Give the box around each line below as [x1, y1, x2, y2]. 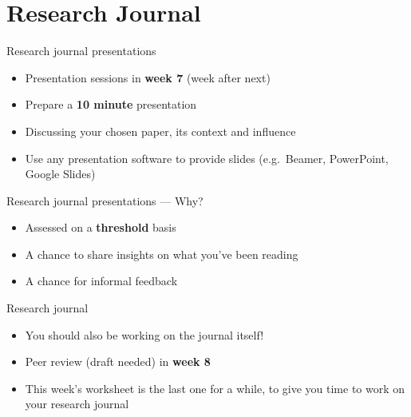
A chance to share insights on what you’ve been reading [25, 245, 298, 262]
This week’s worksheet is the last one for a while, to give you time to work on [25, 379, 405, 396]
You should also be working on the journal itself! [25, 326, 264, 343]
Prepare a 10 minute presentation [25, 96, 197, 113]
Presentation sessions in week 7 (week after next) [25, 69, 271, 85]
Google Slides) [25, 165, 96, 182]
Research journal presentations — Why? [6, 192, 204, 208]
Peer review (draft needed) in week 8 [25, 353, 211, 370]
